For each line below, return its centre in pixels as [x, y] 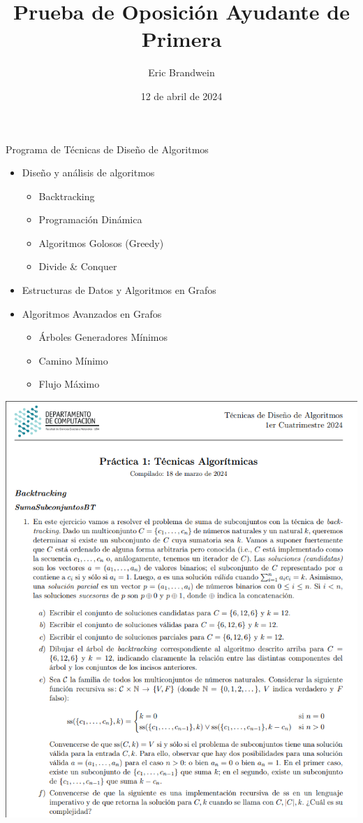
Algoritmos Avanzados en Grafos [92, 313]
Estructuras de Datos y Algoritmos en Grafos [119, 290]
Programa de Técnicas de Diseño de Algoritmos [107, 149]
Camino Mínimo [73, 360]
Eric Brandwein [181, 72]
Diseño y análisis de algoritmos [88, 173]
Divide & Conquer [78, 266]
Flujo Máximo [69, 384]
